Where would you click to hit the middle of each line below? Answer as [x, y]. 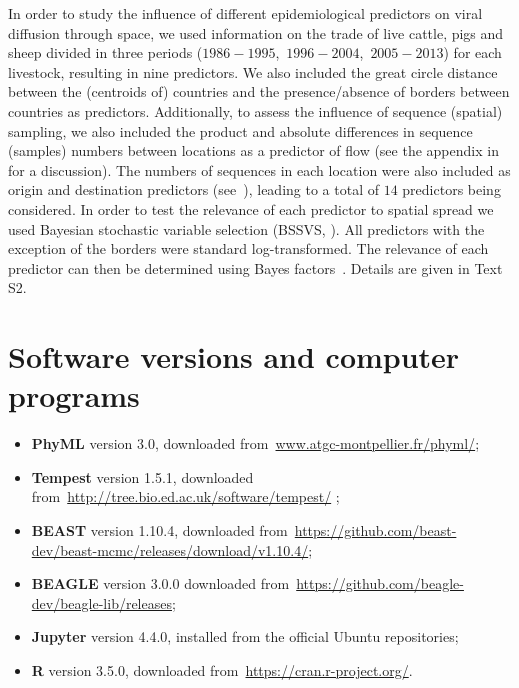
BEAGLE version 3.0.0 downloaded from [160, 583]
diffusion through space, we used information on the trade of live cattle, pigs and [256, 32]
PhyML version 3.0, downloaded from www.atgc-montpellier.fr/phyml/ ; [255, 443]
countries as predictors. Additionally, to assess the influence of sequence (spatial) [255, 110]
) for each [472, 52]
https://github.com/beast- [375, 530]
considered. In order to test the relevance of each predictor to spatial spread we [251, 208]
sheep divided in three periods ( [105, 52]
